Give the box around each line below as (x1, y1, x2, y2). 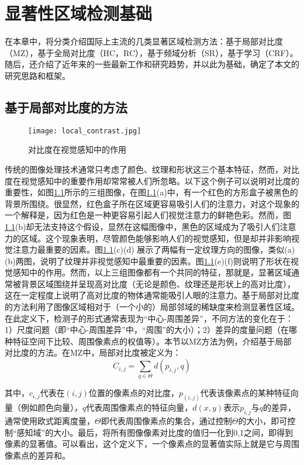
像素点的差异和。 (5, 449, 70, 461)
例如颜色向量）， (20, 401, 82, 414)
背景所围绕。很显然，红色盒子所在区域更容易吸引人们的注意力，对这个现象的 (5, 197, 299, 209)
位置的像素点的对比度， (89, 387, 179, 399)
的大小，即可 (238, 415, 288, 427)
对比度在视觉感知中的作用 (28, 143, 126, 156)
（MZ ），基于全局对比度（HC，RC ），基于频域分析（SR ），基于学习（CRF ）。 (5, 46, 298, 58)
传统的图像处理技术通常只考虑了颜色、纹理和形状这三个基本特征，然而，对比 (5, 163, 299, 175)
